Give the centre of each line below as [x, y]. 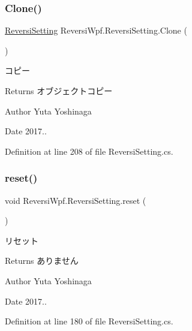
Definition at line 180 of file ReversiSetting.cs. [89, 321]
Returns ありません [42, 261]
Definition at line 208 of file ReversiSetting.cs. [89, 151]
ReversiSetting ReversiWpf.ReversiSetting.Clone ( [96, 30]
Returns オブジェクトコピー [59, 91]
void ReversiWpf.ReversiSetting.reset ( [76, 200]
